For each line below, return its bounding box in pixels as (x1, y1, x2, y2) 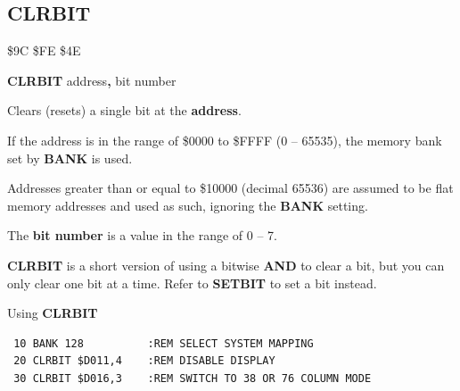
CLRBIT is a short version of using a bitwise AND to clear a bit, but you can (7, 255, 445, 274)
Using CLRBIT (7, 304, 98, 322)
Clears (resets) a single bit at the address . (7, 101, 242, 120)
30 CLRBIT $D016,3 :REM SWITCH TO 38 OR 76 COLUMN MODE (13, 371, 372, 385)
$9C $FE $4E (7, 41, 81, 60)
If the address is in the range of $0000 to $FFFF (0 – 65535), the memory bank (7, 130, 442, 149)
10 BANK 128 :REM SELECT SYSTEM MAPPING (13, 337, 314, 350)
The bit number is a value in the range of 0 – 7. (7, 226, 277, 245)
